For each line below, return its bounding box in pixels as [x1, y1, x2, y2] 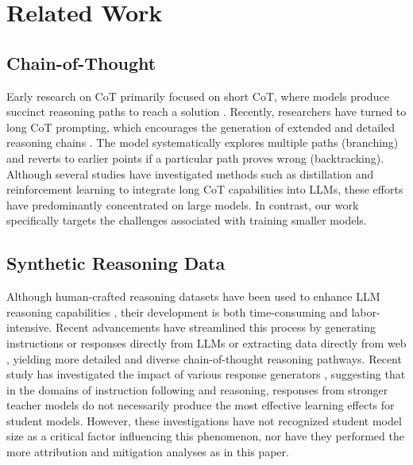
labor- [351, 303, 380, 320]
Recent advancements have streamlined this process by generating [55, 319, 376, 336]
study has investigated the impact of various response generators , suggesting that [6, 366, 406, 382]
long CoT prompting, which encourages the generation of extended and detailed [6, 118, 396, 135]
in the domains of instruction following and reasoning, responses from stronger [6, 381, 388, 398]
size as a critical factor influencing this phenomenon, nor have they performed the [6, 428, 404, 444]
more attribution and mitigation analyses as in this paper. [6, 444, 289, 460]
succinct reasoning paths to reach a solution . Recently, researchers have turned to [6, 103, 407, 120]
